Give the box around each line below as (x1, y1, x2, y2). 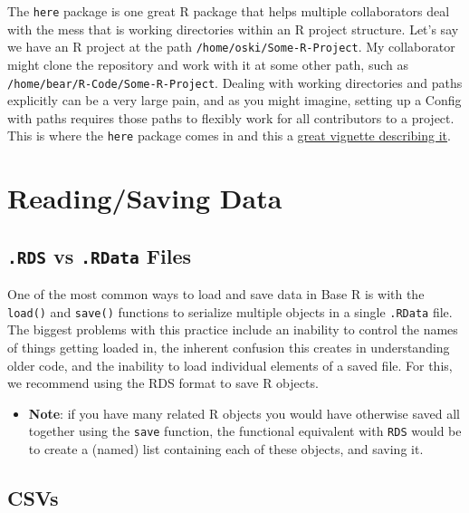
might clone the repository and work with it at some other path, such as (7, 54, 409, 73)
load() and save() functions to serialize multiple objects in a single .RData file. (7, 302, 453, 321)
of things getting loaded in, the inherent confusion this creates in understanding (7, 338, 450, 356)
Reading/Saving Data (7, 179, 282, 217)
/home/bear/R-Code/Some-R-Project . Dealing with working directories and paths (7, 73, 463, 92)
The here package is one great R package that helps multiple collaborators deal (7, 2, 450, 20)
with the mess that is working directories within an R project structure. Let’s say (7, 19, 459, 38)
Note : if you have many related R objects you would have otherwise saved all (28, 403, 460, 422)
